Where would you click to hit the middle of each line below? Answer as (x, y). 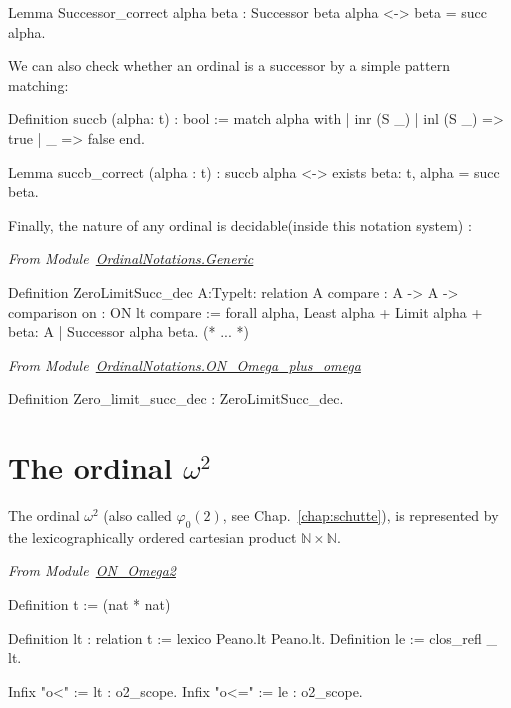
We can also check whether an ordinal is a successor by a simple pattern (229, 65)
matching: (38, 84)
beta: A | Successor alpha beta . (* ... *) (128, 331)
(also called (137, 515)
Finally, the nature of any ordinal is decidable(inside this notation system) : (240, 224)
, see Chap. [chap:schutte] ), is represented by (360, 515)
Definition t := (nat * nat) (89, 604)
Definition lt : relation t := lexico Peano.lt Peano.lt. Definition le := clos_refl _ (253, 637)
